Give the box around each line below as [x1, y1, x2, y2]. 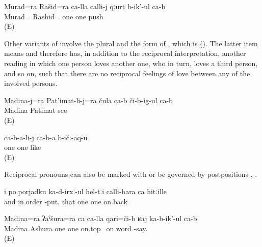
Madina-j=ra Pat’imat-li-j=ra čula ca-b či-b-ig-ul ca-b [4, 95, 173, 105]
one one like [4, 142, 41, 152]
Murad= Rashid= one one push [4, 11, 103, 21]
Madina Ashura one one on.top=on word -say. [4, 223, 148, 233]
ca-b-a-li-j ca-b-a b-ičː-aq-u [4, 132, 88, 142]
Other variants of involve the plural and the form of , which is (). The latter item [4, 38, 258, 48]
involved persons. [4, 78, 58, 88]
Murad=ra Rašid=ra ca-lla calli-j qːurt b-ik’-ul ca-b [4, 1, 166, 11]
